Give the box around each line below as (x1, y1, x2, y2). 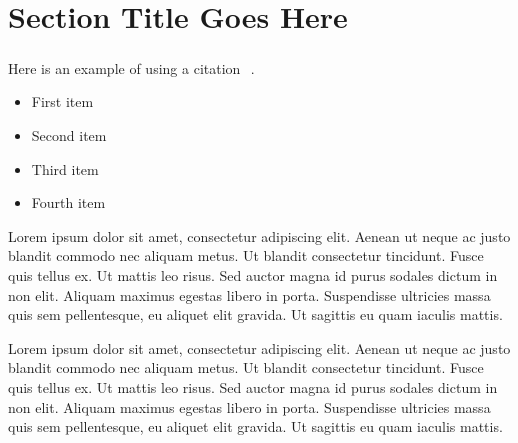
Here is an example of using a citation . (8, 57, 255, 78)
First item (31, 91, 94, 112)
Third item (31, 158, 99, 179)
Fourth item (31, 192, 106, 213)
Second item (31, 124, 107, 145)
